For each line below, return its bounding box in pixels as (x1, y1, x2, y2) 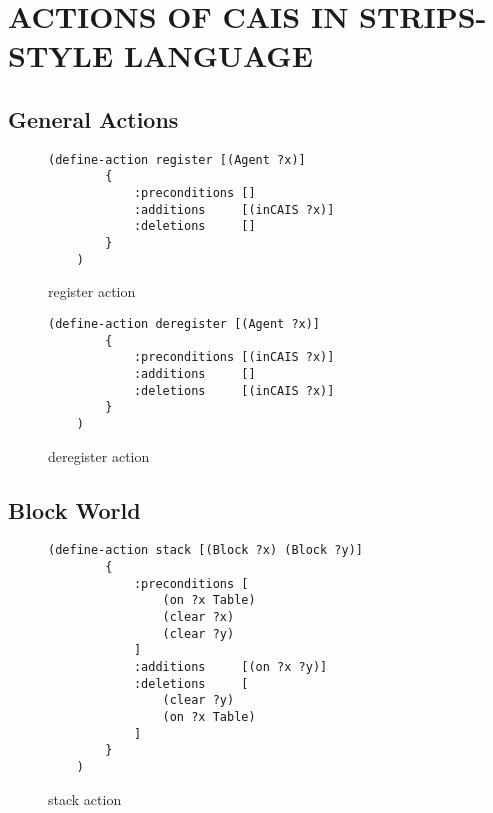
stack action (48, 788, 122, 809)
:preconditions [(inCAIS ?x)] (133, 350, 335, 365)
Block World (8, 494, 141, 525)
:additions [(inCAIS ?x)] (133, 202, 335, 217)
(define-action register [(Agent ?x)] (48, 152, 306, 167)
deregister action (48, 445, 150, 466)
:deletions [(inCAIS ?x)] (133, 383, 335, 398)
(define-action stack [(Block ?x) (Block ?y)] (48, 543, 363, 558)
